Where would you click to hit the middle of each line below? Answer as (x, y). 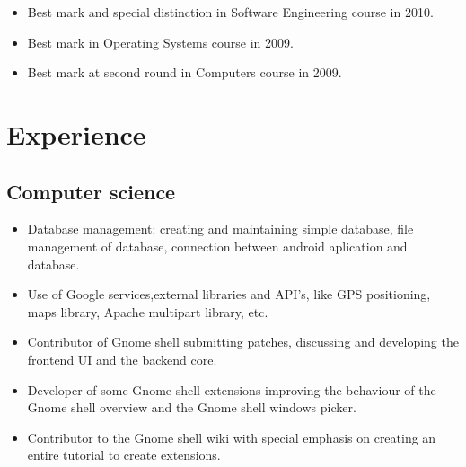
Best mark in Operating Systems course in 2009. (160, 42)
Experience (76, 133)
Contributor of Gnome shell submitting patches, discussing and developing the (243, 342)
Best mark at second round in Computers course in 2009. (185, 72)
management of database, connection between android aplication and (217, 246)
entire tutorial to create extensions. (124, 455)
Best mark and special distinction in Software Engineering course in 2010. (230, 12)
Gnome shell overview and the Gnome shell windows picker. (192, 407)
